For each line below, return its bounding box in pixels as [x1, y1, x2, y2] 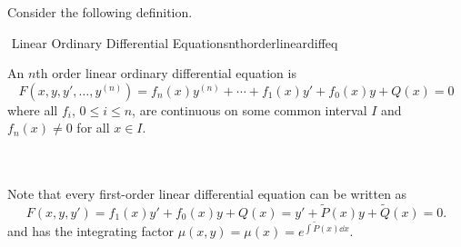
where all [7, 100, 58, 119]
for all [76, 118, 110, 137]
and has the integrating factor [7, 221, 174, 240]
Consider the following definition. [7, 3, 193, 21]
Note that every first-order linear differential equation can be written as [7, 184, 407, 203]
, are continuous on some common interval [132, 100, 367, 119]
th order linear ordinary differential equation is [35, 64, 296, 83]
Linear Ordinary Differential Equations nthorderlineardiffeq [11, 33, 338, 52]
